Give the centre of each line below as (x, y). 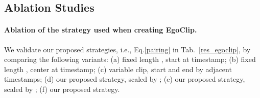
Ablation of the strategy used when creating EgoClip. (101, 30)
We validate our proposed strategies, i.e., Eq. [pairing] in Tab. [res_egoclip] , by (127, 49)
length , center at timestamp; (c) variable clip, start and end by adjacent (118, 69)
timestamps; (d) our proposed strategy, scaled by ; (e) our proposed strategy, (125, 79)
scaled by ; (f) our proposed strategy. (62, 89)
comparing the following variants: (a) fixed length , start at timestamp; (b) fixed (130, 59)
